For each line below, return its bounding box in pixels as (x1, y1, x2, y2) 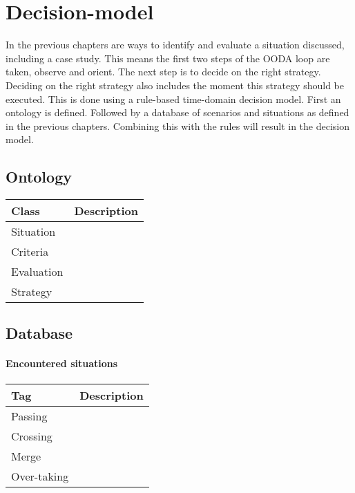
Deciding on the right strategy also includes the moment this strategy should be (6, 77, 344, 92)
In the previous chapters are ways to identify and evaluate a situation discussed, (6, 37, 345, 52)
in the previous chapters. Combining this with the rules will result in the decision (6, 118, 350, 133)
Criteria (11, 243, 49, 260)
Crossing (11, 427, 52, 444)
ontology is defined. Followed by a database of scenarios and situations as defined (6, 105, 349, 120)
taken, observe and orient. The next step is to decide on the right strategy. (6, 64, 321, 79)
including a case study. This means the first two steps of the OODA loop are (6, 50, 330, 65)
